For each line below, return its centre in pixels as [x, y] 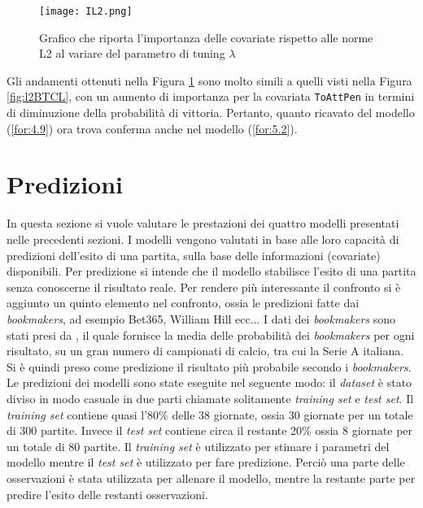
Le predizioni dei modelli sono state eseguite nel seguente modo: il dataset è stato [209, 382]
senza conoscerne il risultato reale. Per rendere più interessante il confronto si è [204, 287]
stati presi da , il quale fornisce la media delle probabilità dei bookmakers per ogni [211, 334]
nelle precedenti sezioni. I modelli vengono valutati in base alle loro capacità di [203, 239]
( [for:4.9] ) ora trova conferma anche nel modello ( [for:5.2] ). [152, 128]
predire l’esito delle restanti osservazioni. [107, 494]
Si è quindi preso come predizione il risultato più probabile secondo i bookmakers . [209, 366]
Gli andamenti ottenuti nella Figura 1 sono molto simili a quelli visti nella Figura [209, 80]
